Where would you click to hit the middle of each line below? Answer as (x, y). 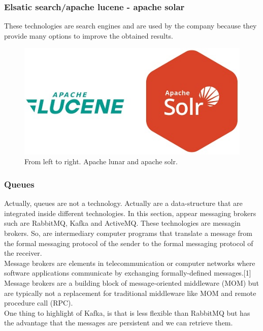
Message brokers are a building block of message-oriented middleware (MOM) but (131, 282)
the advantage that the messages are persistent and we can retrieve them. (119, 323)
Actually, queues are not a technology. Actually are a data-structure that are (123, 203)
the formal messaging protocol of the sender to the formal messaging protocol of (129, 243)
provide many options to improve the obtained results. (89, 35)
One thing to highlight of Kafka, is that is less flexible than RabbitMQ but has (127, 312)
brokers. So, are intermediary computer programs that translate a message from (128, 233)
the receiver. (23, 253)
